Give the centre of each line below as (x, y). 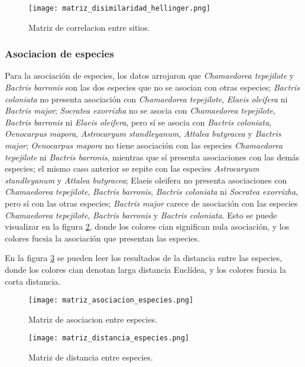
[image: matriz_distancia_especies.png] (109, 338)
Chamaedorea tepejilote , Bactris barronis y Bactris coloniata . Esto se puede (141, 215)
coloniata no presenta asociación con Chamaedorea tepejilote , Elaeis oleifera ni (146, 99)
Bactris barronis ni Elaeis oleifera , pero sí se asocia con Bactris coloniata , (138, 122)
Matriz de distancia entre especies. (91, 357)
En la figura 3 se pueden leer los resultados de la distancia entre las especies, (144, 258)
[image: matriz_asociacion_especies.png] (111, 300)
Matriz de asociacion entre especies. (93, 319)
